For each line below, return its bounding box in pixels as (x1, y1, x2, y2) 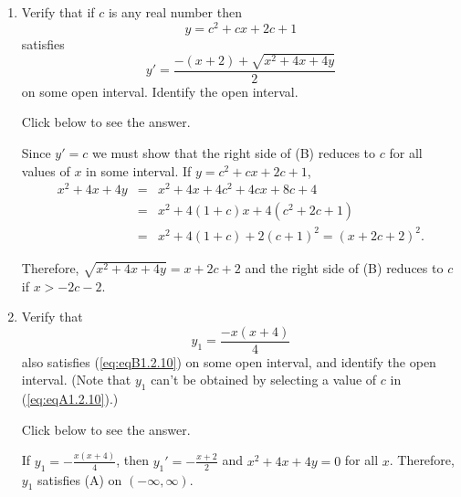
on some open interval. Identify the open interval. (21, 81, 299, 100)
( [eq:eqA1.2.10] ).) (21, 389, 119, 408)
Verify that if (21, 3, 95, 21)
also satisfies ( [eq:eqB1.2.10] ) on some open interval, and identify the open (21, 352, 436, 371)
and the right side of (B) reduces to (245, 258, 444, 277)
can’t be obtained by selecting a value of (151, 370, 377, 389)
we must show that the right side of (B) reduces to (91, 143, 376, 163)
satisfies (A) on (37, 470, 122, 489)
